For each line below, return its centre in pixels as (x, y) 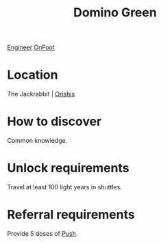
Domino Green (115, 13)
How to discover (54, 122)
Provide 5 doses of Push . (42, 233)
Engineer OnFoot (31, 48)
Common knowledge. (37, 141)
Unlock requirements (68, 168)
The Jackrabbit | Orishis (41, 94)
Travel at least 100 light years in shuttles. (64, 187)
